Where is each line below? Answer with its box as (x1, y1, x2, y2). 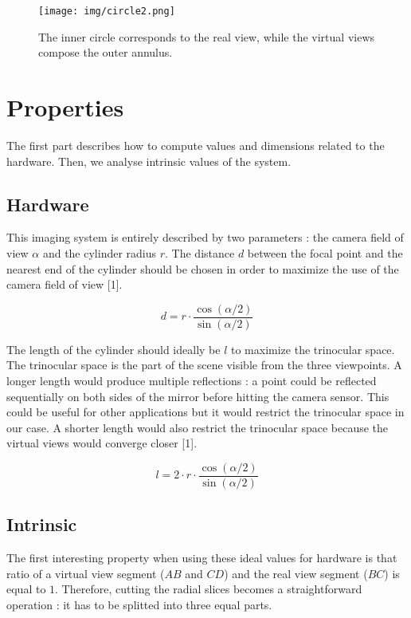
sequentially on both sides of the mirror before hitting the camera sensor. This (6, 388, 389, 404)
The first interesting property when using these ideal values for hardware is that (6, 549, 397, 566)
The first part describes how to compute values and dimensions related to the (6, 136, 385, 153)
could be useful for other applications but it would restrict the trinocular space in (6, 403, 405, 420)
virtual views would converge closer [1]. (6, 435, 198, 451)
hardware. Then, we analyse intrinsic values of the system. (6, 152, 292, 169)
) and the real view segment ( (224, 565, 368, 581)
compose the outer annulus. (38, 44, 173, 61)
